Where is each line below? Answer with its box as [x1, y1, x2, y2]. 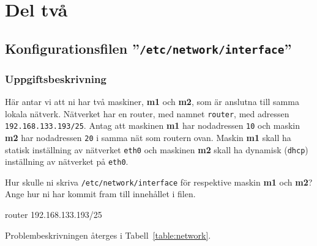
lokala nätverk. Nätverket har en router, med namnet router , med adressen [5, 107, 289, 120]
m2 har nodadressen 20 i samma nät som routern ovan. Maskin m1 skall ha [5, 131, 291, 143]
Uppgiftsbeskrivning [5, 71, 106, 86]
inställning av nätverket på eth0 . [5, 155, 129, 168]
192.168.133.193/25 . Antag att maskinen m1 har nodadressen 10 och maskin [5, 119, 300, 132]
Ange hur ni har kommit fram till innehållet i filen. [5, 187, 196, 200]
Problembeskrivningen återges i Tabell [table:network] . [5, 228, 211, 241]
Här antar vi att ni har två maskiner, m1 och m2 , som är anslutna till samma [5, 95, 299, 107]
